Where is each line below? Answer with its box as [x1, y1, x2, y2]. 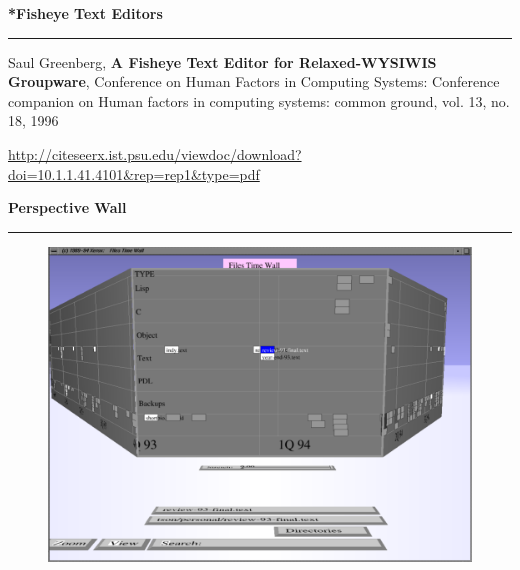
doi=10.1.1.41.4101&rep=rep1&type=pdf [8, 163, 260, 184]
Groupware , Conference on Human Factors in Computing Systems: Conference [8, 71, 500, 92]
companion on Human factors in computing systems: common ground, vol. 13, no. [8, 90, 510, 111]
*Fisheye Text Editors [8, 3, 163, 23]
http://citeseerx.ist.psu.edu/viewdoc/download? [8, 143, 302, 164]
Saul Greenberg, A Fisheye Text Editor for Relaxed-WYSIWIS [8, 51, 437, 72]
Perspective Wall [8, 197, 127, 218]
